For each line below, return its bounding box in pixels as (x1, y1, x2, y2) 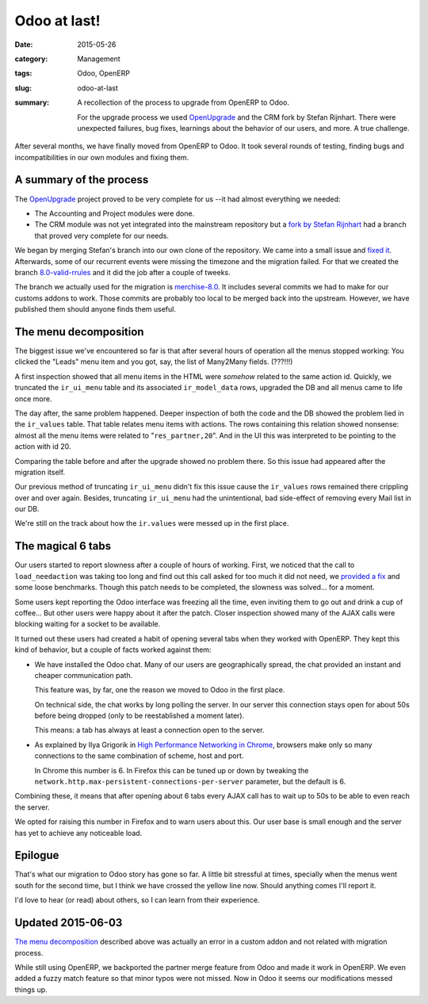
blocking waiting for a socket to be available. (14, 619, 161, 629)
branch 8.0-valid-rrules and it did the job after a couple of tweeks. (14, 267, 231, 277)
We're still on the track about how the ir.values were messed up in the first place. (14, 519, 289, 528)
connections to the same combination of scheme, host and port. (34, 751, 244, 761)
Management (77, 54, 120, 63)
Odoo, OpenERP (77, 68, 131, 79)
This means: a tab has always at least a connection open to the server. (34, 726, 265, 735)
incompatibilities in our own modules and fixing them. (14, 152, 189, 162)
